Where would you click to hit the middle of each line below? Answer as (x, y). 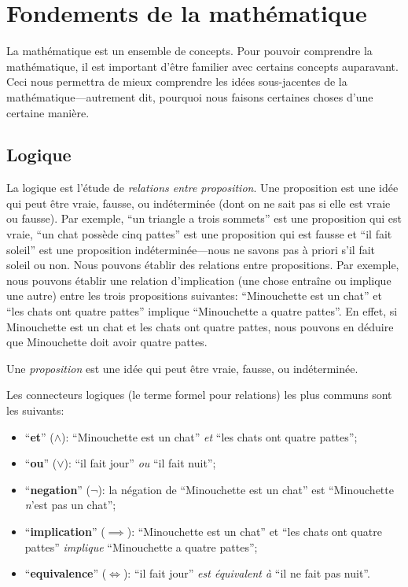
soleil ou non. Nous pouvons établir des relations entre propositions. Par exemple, (203, 265)
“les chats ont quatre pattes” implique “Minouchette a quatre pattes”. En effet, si (202, 311)
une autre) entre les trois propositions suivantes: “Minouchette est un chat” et (194, 295)
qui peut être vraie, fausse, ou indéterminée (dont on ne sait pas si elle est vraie (198, 203)
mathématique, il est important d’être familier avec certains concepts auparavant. (202, 66)
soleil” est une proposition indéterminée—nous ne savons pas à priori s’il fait (191, 249)
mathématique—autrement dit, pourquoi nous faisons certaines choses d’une (190, 96)
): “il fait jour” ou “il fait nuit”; (140, 463)
